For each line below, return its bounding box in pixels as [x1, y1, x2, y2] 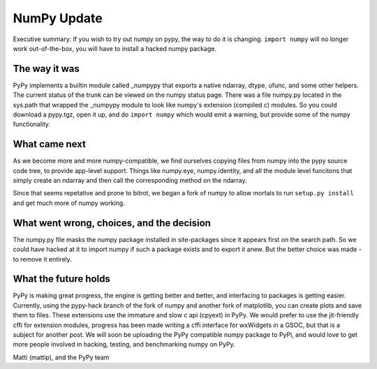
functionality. [13, 120, 51, 128]
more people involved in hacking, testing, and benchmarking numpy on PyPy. [13, 340, 235, 349]
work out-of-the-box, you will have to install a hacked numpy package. [13, 44, 216, 52]
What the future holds [13, 273, 111, 285]
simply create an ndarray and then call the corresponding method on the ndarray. [13, 176, 247, 185]
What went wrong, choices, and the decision [13, 217, 211, 229]
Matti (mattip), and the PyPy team [13, 353, 110, 361]
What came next [13, 138, 87, 150]
